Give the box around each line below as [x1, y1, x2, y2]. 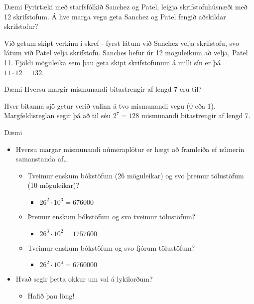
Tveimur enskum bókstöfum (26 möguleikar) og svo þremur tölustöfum [27, 170, 244, 180]
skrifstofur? [4, 21, 38, 31]
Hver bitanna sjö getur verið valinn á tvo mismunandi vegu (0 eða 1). [4, 100, 216, 111]
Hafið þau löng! [27, 290, 75, 301]
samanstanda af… [15, 153, 68, 164]
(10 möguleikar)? [27, 180, 80, 190]
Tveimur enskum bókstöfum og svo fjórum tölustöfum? [27, 242, 195, 253]
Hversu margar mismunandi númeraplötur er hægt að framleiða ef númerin [15, 144, 245, 154]
